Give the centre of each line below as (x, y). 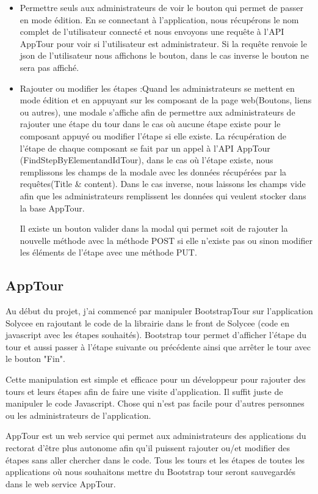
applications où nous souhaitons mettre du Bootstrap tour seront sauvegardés (151, 472)
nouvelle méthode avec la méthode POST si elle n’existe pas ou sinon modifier (166, 240)
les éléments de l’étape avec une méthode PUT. (108, 252)
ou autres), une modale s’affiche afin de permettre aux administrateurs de (157, 112)
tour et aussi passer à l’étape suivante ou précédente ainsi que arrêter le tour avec (158, 346)
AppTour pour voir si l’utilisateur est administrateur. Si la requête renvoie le (163, 43)
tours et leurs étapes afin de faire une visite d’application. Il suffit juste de (144, 391)
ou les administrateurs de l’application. (78, 415)
